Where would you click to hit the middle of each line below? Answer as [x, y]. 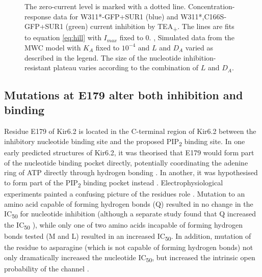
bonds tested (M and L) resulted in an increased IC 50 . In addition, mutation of [128, 237]
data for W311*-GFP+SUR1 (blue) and [116, 16]
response [38, 16]
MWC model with [53, 47]
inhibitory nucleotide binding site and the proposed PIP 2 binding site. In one [125, 142]
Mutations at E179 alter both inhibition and [124, 95]
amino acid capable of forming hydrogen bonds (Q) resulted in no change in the [129, 203]
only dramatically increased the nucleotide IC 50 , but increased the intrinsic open [130, 258]
